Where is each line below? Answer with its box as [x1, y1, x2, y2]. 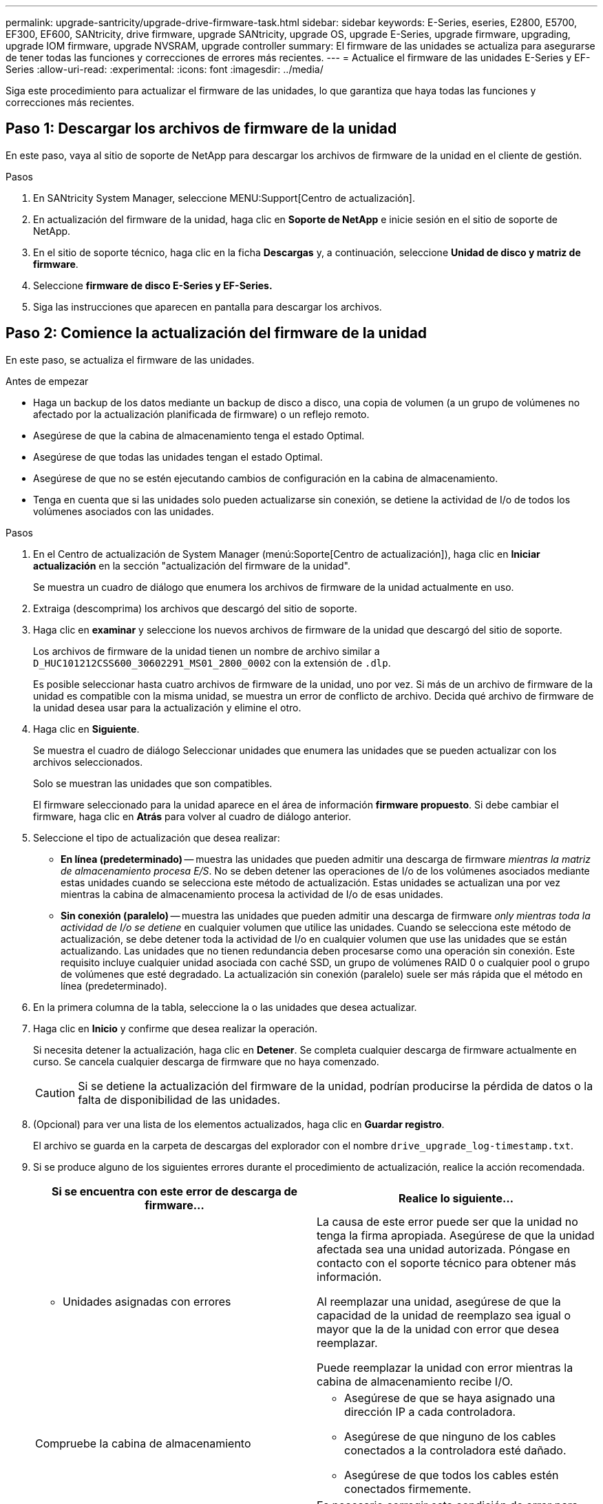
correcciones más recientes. [6, 96, 135, 108]
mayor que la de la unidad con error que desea [317, 1322, 560, 1336]
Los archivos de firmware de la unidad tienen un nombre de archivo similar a [33, 645, 380, 657]
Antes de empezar [6, 375, 89, 387]
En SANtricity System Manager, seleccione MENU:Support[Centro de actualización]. [33, 191, 415, 204]
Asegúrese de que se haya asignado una [344, 1390, 556, 1405]
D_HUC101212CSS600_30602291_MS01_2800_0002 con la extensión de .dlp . [33, 656, 391, 669]
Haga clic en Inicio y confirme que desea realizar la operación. [33, 1022, 318, 1034]
